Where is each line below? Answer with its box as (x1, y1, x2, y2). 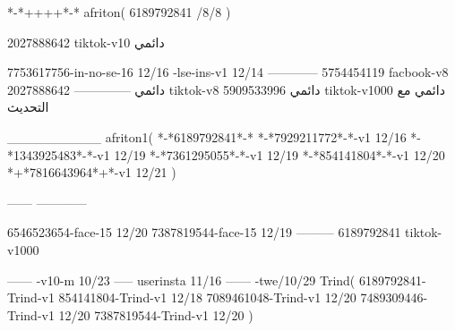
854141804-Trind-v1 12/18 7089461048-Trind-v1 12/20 (58, 288, 356, 307)
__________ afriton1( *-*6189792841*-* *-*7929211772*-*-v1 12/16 (7, 127, 407, 146)
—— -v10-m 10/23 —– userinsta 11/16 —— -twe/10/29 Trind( (7, 270, 356, 289)
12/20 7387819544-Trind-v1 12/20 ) (58, 305, 253, 324)
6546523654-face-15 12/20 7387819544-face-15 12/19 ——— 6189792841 (7, 223, 401, 242)
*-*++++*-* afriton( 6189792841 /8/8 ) (7, 3, 231, 21)
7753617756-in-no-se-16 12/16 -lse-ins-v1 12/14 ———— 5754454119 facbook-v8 (7, 63, 449, 81)
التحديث (7, 98, 49, 116)
